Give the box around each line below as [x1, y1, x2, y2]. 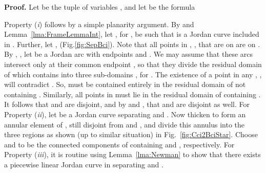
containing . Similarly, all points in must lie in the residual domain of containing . [4, 89, 261, 99]
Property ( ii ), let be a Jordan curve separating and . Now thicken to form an [4, 109, 246, 119]
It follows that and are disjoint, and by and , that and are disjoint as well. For [4, 99, 250, 110]
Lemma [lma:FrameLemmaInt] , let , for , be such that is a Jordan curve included [4, 29, 259, 39]
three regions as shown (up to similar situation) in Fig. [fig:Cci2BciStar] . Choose [4, 129, 258, 140]
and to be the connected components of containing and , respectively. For [4, 139, 235, 149]
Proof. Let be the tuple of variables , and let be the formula [4, 2, 195, 12]
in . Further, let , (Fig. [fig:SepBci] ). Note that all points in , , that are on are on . [4, 38, 260, 49]
